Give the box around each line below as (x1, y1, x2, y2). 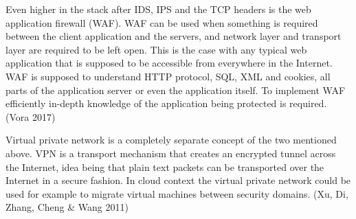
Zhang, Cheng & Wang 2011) (5, 200, 129, 214)
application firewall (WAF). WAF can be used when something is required (5, 15, 318, 30)
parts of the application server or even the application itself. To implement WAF (5, 82, 346, 97)
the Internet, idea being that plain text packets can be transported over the (5, 159, 324, 174)
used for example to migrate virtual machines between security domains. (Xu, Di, (5, 186, 348, 200)
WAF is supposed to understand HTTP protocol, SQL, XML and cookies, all (5, 69, 331, 83)
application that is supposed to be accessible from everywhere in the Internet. (5, 56, 333, 70)
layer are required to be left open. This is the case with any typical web (5, 42, 307, 56)
